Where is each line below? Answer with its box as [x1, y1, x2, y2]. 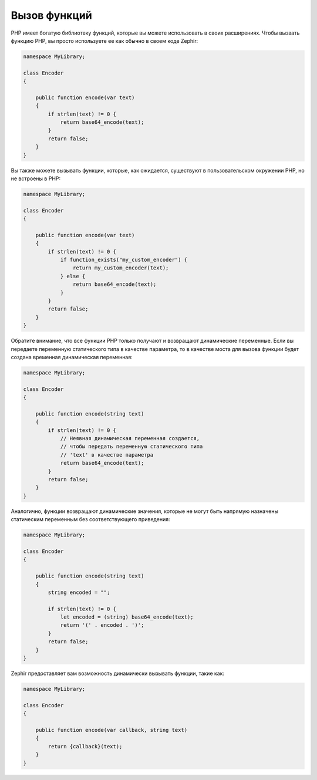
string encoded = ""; [48, 589, 110, 596]
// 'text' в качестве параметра [60, 451, 154, 458]
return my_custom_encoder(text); [72, 265, 169, 271]
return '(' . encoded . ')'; [60, 622, 144, 629]
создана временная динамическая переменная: [11, 353, 133, 360]
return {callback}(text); [48, 743, 123, 749]
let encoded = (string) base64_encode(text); [60, 614, 194, 620]
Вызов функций [11, 9, 92, 22]
